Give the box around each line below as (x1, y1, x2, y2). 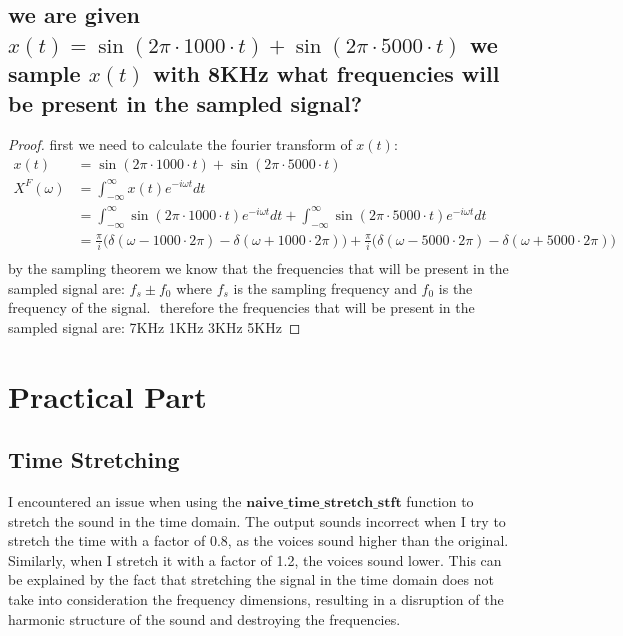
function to (406, 490, 474, 511)
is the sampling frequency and (233, 277, 417, 298)
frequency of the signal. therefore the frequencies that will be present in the (8, 297, 475, 318)
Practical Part (8, 375, 207, 416)
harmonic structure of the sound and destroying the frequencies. (8, 608, 401, 629)
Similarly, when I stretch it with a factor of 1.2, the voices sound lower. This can (8, 549, 502, 570)
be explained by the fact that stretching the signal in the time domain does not (8, 569, 494, 590)
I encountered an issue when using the (8, 490, 242, 511)
